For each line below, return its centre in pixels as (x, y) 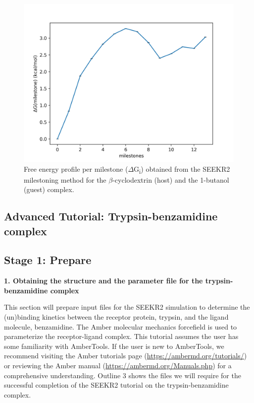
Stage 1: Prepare (48, 260)
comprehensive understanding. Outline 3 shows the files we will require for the (123, 375)
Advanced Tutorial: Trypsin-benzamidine (111, 216)
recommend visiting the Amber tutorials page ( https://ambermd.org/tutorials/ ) (126, 356)
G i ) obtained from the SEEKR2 (182, 169)
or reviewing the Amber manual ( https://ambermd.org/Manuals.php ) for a (118, 366)
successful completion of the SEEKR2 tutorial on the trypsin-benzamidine (116, 385)
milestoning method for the (65, 179)
